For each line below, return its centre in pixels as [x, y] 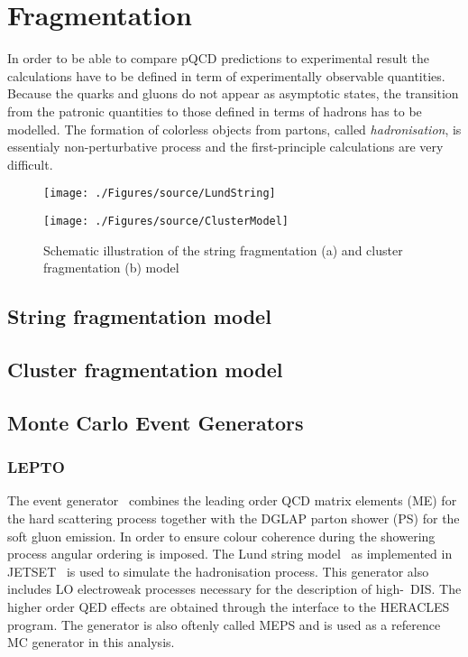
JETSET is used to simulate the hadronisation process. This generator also [218, 571]
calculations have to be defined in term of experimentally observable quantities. [226, 75]
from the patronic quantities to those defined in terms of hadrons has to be [215, 111]
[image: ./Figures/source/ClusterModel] [166, 221]
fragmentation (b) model [111, 268]
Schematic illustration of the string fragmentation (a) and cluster [223, 250]
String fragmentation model [139, 316]
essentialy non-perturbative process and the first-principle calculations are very [225, 147]
